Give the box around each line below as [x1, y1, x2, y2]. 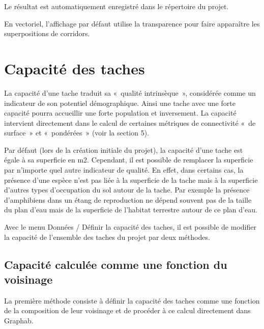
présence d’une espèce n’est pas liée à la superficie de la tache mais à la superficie [4, 174, 258, 185]
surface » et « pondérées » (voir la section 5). [4, 127, 150, 138]
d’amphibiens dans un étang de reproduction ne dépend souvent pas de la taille [4, 194, 252, 205]
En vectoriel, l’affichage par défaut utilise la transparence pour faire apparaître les [4, 18, 260, 29]
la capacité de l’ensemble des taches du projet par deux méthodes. [4, 231, 210, 242]
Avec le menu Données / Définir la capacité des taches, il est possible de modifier [4, 222, 256, 232]
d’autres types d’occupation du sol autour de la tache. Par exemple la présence [4, 184, 250, 195]
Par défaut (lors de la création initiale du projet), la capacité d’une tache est [4, 144, 243, 155]
